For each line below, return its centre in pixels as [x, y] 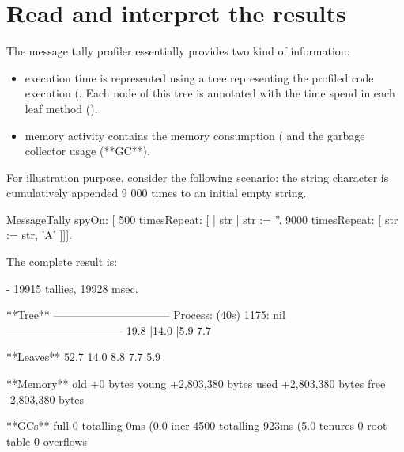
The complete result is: [62, 262]
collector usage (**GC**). [87, 151]
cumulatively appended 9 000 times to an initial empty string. [157, 193]
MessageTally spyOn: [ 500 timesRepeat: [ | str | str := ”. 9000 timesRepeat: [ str [202, 219]
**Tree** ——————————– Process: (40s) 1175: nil [146, 315]
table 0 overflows [47, 441]
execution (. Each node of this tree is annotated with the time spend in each [210, 93]
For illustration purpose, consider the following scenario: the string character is [198, 177]
